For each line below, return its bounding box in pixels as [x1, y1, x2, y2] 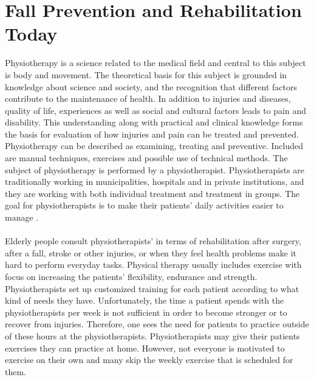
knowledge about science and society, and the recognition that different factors [5, 80, 298, 93]
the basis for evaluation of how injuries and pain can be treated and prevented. [5, 127, 299, 140]
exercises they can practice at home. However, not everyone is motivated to [5, 341, 285, 354]
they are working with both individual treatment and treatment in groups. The [5, 187, 300, 199]
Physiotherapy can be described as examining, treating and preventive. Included [5, 139, 304, 152]
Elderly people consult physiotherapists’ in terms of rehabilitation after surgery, [5, 235, 301, 247]
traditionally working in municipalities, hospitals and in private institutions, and [5, 175, 304, 188]
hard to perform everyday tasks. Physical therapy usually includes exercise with [5, 258, 302, 271]
